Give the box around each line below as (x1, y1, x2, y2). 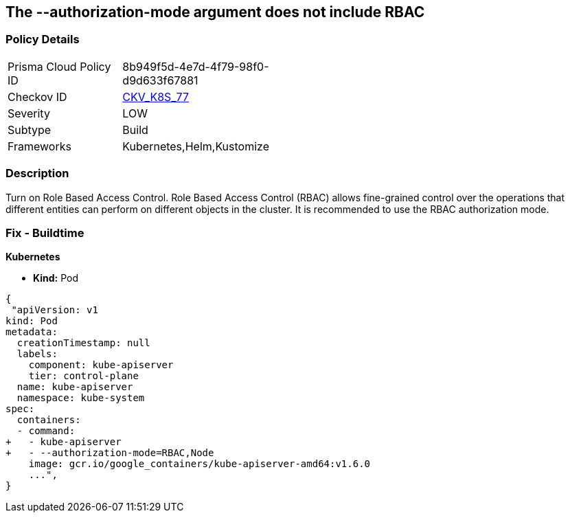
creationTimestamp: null (16, 337, 150, 349)
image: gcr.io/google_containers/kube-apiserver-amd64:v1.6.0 (28, 458, 371, 470)
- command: (16, 425, 76, 437)
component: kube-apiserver (28, 359, 174, 371)
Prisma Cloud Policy (8, 59, 111, 74)
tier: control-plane (28, 370, 139, 382)
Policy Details (5, 32, 80, 47)
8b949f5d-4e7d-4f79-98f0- (122, 59, 269, 74)
